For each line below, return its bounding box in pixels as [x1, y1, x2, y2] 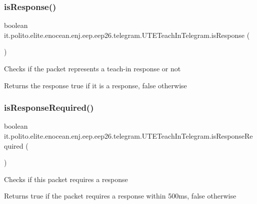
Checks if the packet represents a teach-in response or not [4, 63, 181, 73]
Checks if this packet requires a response [4, 174, 128, 184]
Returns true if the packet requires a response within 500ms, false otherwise [4, 191, 236, 201]
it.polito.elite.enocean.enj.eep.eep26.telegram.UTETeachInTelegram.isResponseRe [4, 131, 253, 141]
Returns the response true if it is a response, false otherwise [4, 80, 187, 90]
